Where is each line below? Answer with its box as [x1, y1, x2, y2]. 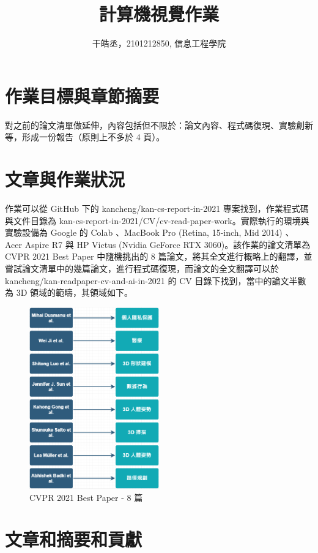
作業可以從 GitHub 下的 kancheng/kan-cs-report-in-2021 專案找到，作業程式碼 [5, 201, 309, 214]
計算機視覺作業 [98, 1, 219, 26]
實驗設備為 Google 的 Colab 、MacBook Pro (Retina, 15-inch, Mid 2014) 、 [5, 226, 294, 239]
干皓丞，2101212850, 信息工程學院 [92, 37, 226, 50]
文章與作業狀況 [5, 167, 125, 192]
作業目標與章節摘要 [5, 83, 160, 108]
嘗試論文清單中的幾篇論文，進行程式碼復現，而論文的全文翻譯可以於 [5, 261, 279, 274]
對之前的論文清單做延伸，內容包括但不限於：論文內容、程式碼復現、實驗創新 [5, 118, 313, 131]
